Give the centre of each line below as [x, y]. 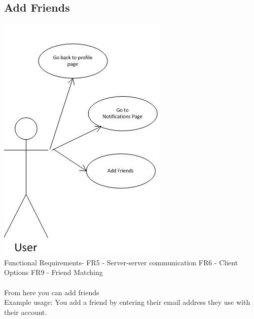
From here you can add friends [52, 292]
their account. [26, 312]
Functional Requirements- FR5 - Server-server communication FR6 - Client [121, 262]
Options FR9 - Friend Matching [53, 272]
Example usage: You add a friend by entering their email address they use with [127, 302]
